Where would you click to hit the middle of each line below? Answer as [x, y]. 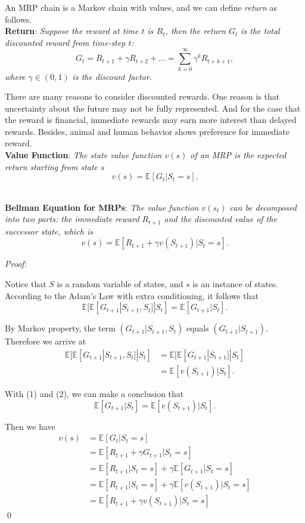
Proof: [16, 264]
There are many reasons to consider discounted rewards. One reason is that [142, 96]
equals [197, 328]
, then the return [195, 31]
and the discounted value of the [220, 219]
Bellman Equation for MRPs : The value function [102, 207]
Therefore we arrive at [46, 341]
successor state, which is [49, 231]
